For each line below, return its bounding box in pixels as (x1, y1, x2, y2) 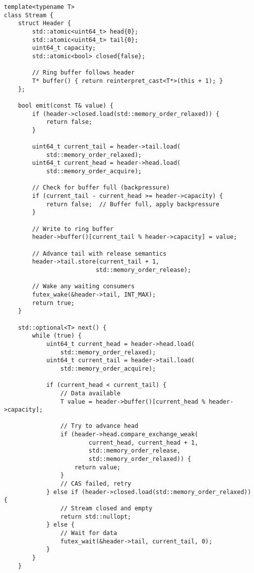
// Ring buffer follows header (32, 69, 135, 76)
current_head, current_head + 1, (88, 439, 198, 446)
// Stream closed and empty (60, 505, 152, 512)
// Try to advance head (60, 422, 139, 430)
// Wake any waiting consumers (32, 283, 135, 290)
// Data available (60, 389, 121, 397)
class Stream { (4, 11, 54, 19)
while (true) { (32, 332, 82, 340)
